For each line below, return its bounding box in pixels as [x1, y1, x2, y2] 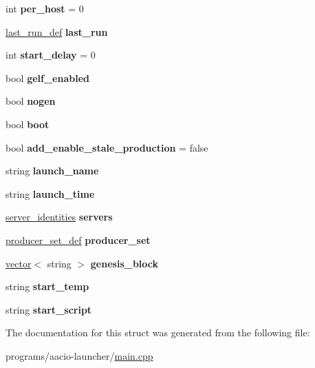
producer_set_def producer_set [6, 232, 151, 247]
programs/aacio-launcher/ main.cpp [6, 348, 153, 362]
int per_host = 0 [6, 1, 84, 15]
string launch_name [6, 163, 99, 178]
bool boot [6, 116, 50, 131]
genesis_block [90, 256, 159, 270]
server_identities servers [6, 209, 113, 224]
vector [6, 256, 32, 270]
